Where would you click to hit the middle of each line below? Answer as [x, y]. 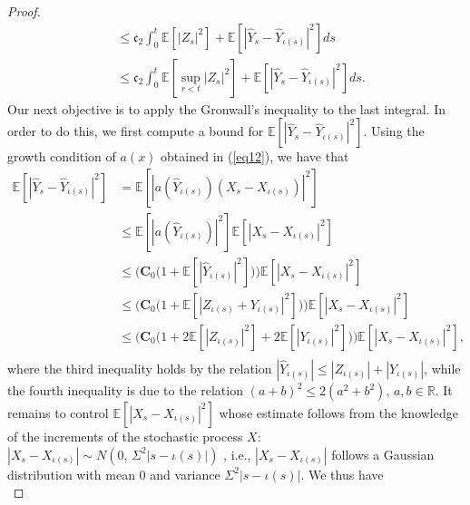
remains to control [58, 413]
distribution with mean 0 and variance [114, 474]
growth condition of [62, 156]
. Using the [394, 131]
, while [442, 369]
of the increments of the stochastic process [125, 437]
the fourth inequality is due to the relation [125, 390]
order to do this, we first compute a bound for [136, 131]
